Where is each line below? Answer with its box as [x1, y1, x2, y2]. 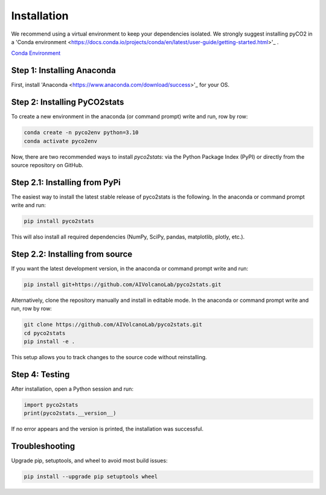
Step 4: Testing [11, 369, 70, 380]
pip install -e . [24, 338, 75, 345]
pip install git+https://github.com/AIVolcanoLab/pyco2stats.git [24, 281, 222, 288]
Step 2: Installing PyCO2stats [11, 97, 124, 107]
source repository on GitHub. [11, 161, 84, 168]
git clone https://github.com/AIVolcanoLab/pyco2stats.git [24, 321, 202, 328]
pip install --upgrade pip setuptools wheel [24, 473, 158, 480]
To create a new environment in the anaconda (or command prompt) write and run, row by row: [11, 113, 248, 120]
